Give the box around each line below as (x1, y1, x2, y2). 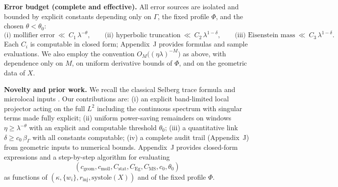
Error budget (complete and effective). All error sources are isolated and (4, 1, 239, 11)
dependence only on (4, 58, 63, 68)
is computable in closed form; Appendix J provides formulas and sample (30, 39, 248, 49)
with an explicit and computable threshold (29, 122, 157, 133)
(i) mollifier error (4, 32, 55, 39)
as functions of (4, 171, 48, 182)
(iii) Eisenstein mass (235, 32, 295, 39)
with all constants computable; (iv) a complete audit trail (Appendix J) (32, 132, 249, 142)
